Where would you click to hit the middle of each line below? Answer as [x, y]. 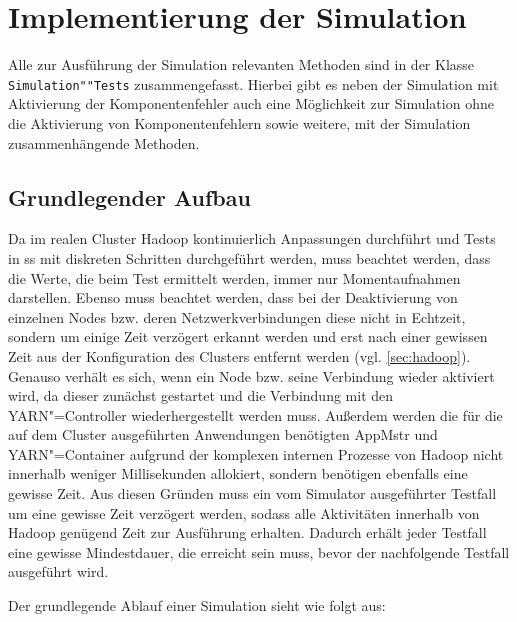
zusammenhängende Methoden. [104, 142]
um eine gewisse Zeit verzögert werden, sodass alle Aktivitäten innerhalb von [244, 512]
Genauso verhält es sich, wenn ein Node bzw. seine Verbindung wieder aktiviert [251, 375]
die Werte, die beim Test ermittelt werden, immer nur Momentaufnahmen [234, 277]
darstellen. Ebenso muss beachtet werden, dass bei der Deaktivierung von [233, 297]
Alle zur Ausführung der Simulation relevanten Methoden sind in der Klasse [241, 64]
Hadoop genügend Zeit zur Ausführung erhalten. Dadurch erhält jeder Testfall [247, 532]
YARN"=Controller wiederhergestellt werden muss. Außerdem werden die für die [255, 414]
